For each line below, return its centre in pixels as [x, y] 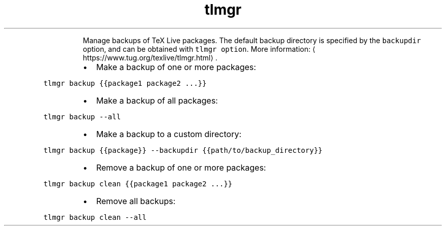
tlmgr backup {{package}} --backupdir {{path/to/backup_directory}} [183, 150]
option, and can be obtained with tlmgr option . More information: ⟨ [199, 49]
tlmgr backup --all [82, 117]
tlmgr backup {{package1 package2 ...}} [125, 83]
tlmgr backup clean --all [95, 217]
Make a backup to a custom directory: [169, 134]
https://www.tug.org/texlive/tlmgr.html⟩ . [150, 57]
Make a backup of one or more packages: [176, 67]
